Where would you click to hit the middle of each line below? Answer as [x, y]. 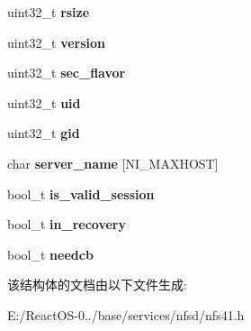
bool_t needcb [50, 254]
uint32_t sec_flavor [67, 73]
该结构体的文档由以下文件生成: [97, 285]
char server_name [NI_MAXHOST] [113, 163]
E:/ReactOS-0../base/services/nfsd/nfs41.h [126, 314]
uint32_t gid [44, 133]
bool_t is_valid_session [81, 193]
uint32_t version [57, 42]
